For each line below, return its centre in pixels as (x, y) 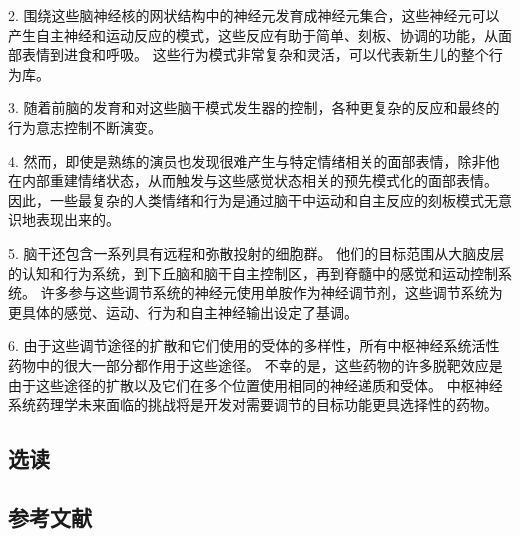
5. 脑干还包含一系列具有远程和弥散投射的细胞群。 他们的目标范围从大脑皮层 (256, 252)
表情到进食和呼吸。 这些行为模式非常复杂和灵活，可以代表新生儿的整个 (255, 54)
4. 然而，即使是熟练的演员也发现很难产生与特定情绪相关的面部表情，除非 (247, 160)
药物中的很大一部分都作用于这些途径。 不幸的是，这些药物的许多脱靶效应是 (255, 364)
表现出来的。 (77, 219)
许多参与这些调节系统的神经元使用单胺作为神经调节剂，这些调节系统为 (271, 292)
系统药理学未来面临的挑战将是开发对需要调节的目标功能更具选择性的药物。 (253, 404)
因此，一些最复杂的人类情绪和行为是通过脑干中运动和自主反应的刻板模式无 (253, 199)
